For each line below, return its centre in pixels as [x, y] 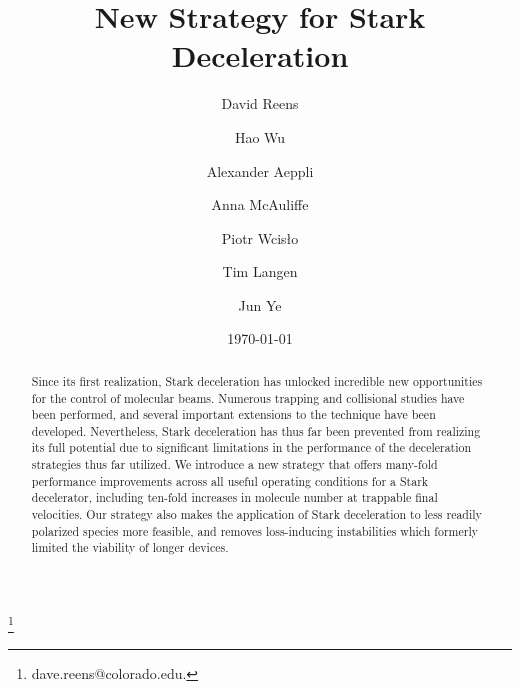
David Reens [260, 103]
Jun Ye [260, 304]
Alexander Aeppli [260, 170]
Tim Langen [260, 271]
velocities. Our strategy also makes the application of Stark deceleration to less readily [256, 514]
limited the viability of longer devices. [130, 547]
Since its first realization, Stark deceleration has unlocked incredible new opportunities [257, 380]
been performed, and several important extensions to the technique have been [233, 414]
